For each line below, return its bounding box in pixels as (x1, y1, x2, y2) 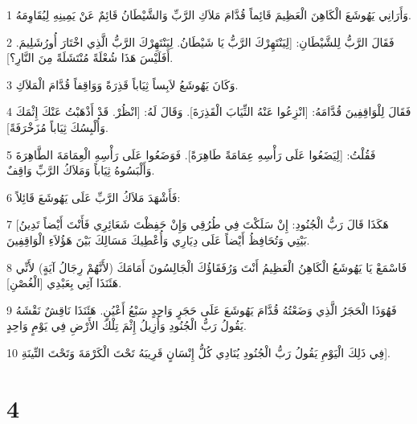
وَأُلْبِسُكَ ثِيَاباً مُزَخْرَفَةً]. (6, 118, 108, 135)
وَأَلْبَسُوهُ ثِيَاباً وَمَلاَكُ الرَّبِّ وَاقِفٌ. (6, 162, 155, 179)
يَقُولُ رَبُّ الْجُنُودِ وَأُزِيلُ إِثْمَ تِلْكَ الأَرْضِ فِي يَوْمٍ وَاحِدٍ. (6, 317, 247, 334)
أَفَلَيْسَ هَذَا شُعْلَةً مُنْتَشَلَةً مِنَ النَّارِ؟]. (6, 49, 174, 66)
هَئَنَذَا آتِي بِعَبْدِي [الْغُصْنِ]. (6, 274, 122, 291)
